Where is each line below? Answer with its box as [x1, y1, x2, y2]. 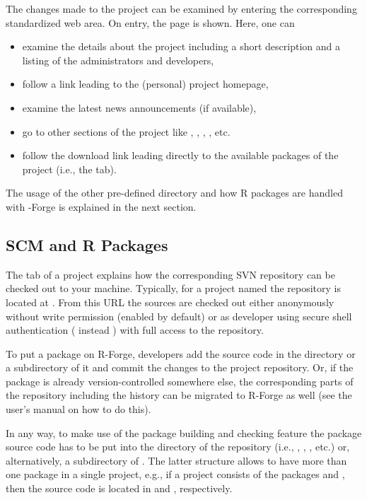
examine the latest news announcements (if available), [22, 100, 257, 115]
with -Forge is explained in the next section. [6, 199, 197, 214]
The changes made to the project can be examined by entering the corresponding [6, 1, 357, 16]
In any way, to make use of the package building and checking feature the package [6, 425, 362, 440]
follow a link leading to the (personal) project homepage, [22, 76, 269, 91]
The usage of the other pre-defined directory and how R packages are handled [6, 185, 343, 200]
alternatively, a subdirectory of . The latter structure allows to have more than [6, 453, 347, 467]
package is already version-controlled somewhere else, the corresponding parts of [6, 373, 354, 388]
